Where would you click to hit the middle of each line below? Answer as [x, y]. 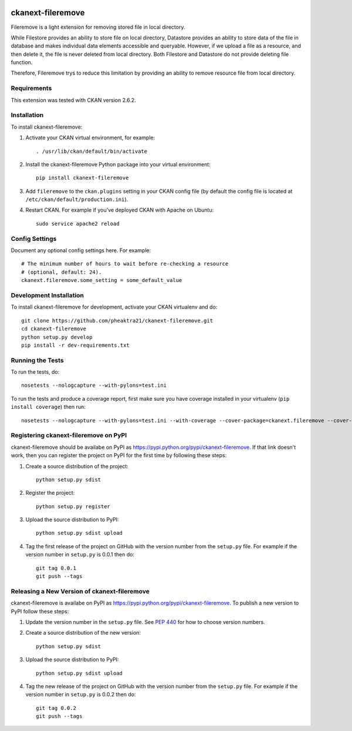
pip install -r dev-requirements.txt [76, 345]
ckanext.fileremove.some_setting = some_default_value [102, 280]
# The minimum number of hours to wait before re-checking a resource [125, 264]
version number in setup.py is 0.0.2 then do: [81, 695]
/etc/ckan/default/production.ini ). [77, 199]
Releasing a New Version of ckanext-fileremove [80, 591]
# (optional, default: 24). [62, 272]
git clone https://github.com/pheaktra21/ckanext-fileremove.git [117, 321]
